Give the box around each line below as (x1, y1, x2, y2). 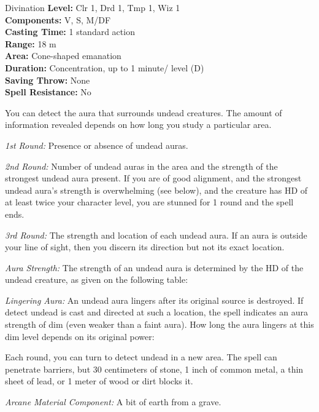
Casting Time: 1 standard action (5, 25, 135, 38)
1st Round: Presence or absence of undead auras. (5, 138, 188, 151)
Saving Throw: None (5, 73, 90, 86)
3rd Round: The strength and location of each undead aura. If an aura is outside (5, 228, 307, 241)
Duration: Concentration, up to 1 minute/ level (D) (5, 61, 204, 74)
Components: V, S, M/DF (5, 13, 111, 26)
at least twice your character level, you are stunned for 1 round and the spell (5, 196, 294, 208)
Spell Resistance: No (5, 85, 91, 98)
